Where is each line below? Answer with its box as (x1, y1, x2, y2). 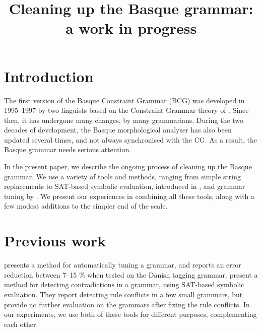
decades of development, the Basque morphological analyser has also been (4, 124, 232, 135)
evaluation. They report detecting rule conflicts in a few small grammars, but (4, 289, 243, 299)
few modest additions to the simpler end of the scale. (4, 201, 168, 211)
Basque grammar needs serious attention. (4, 144, 132, 155)
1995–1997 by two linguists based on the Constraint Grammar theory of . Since (4, 105, 249, 115)
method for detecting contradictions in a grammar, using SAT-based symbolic (4, 279, 244, 290)
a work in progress (65, 18, 197, 38)
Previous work (4, 230, 106, 251)
